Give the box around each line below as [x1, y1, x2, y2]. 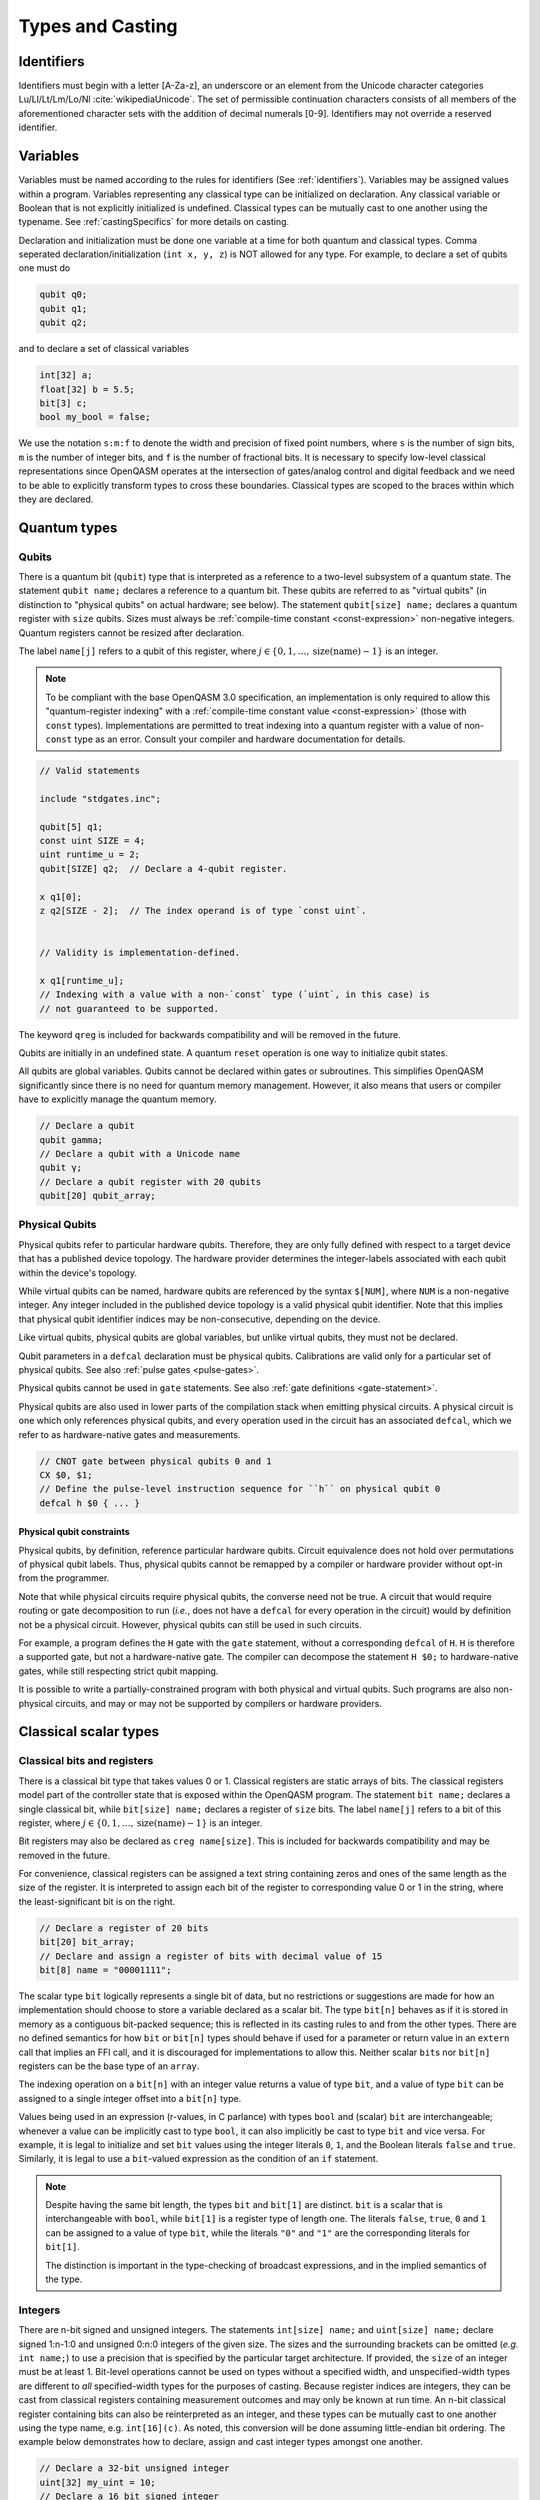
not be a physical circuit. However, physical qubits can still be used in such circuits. [18, 1618, 362, 1630]
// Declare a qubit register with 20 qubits [39, 1176, 262, 1187]
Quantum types [18, 519, 118, 536]
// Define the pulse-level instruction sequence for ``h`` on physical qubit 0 [39, 1483, 441, 1495]
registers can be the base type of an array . [18, 2060, 200, 2072]
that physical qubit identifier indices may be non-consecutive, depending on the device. [18, 1313, 381, 1325]
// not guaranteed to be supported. [39, 1003, 220, 1014]
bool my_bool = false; [39, 411, 151, 423]
